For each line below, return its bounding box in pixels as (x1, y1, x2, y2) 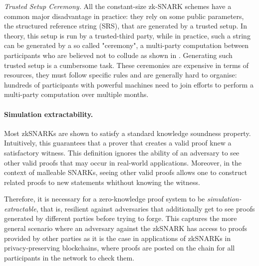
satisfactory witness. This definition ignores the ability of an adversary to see (4, 147, 240, 157)
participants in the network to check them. (4, 252, 135, 262)
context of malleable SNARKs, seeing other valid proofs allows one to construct (4, 167, 248, 177)
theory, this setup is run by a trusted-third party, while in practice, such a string (4, 30, 251, 40)
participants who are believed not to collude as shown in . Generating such (4, 49, 233, 60)
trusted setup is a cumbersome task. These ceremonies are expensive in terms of (4, 59, 249, 70)
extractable (4, 203, 36, 213)
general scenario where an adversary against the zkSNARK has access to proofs (4, 223, 248, 233)
